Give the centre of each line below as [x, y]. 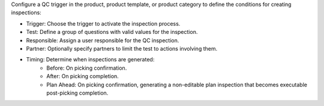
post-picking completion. [77, 93]
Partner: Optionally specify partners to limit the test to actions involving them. [122, 48]
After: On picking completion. [83, 76]
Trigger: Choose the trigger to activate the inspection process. [103, 23]
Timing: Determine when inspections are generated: [90, 60]
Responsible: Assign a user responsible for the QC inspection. [103, 40]
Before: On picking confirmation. [87, 68]
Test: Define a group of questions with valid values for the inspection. [112, 32]
